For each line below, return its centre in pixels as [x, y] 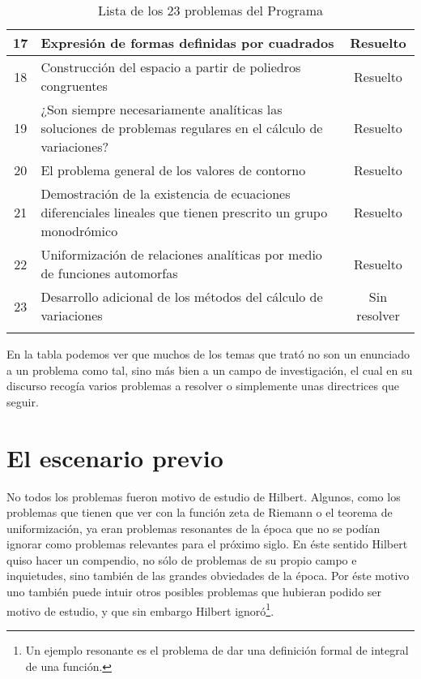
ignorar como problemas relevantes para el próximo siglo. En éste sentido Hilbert [207, 544]
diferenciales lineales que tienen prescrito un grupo [184, 212]
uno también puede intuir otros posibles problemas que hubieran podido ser [194, 592]
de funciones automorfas [109, 273]
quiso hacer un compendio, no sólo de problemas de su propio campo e [182, 559]
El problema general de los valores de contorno [173, 170]
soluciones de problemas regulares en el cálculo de [182, 128]
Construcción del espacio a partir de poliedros [171, 67]
